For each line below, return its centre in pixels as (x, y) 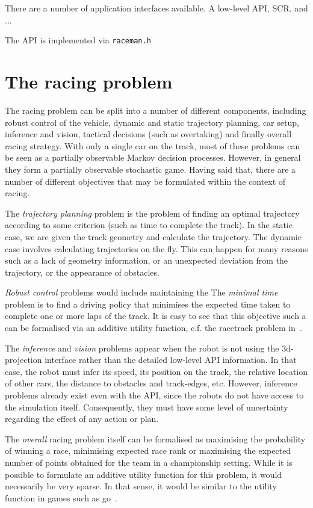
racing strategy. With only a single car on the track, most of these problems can (153, 145)
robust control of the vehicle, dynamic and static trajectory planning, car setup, (152, 122)
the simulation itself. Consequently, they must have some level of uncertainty (147, 407)
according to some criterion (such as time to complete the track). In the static (149, 225)
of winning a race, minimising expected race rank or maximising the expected (148, 451)
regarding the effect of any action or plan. (82, 419)
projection (23, 360)
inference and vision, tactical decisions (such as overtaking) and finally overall (148, 134)
